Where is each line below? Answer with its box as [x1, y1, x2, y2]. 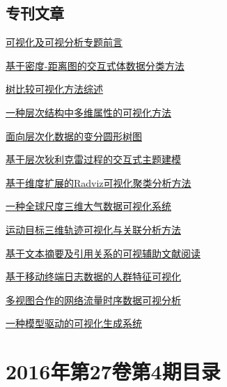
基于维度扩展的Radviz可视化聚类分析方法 [6, 175, 191, 190]
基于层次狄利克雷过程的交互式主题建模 [6, 152, 181, 167]
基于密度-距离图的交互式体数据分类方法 [6, 58, 185, 73]
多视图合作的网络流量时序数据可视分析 [6, 292, 181, 307]
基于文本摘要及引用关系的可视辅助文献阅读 [6, 245, 201, 260]
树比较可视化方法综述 [6, 82, 103, 96]
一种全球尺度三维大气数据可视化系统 [6, 199, 171, 213]
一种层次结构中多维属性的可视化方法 [6, 105, 171, 119]
